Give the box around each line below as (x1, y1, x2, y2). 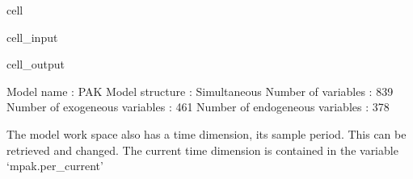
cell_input (6, 28, 58, 45)
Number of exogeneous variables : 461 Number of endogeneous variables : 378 (6, 98, 390, 115)
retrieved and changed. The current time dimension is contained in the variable (6, 141, 398, 158)
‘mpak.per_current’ (6, 157, 103, 174)
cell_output (6, 56, 65, 73)
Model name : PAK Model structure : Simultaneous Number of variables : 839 (6, 82, 394, 99)
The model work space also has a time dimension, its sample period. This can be (6, 125, 407, 142)
